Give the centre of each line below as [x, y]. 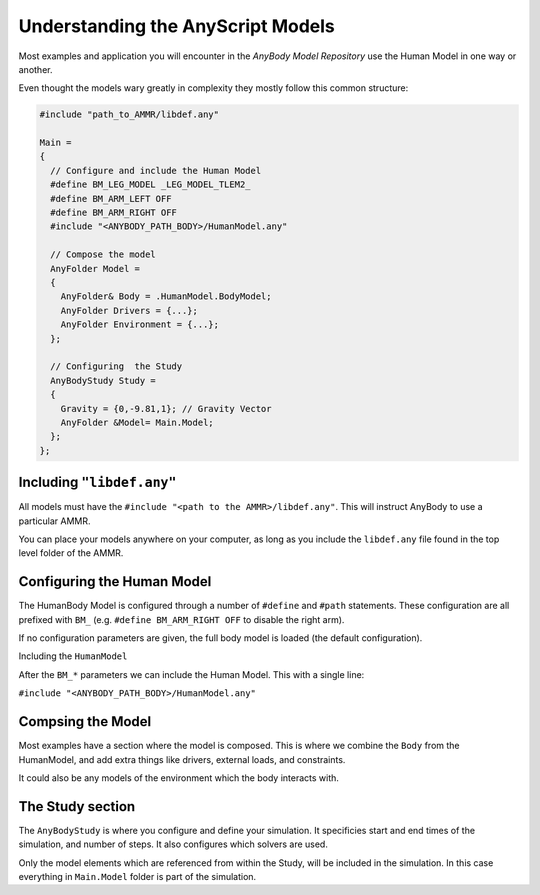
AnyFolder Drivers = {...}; [129, 310]
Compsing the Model [85, 721]
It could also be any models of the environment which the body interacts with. [179, 777]
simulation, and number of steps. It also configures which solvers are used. [173, 844]
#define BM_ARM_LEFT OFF [111, 198]
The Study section [77, 806]
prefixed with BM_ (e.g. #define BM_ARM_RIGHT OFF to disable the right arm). [181, 619]
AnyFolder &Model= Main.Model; [137, 422]
